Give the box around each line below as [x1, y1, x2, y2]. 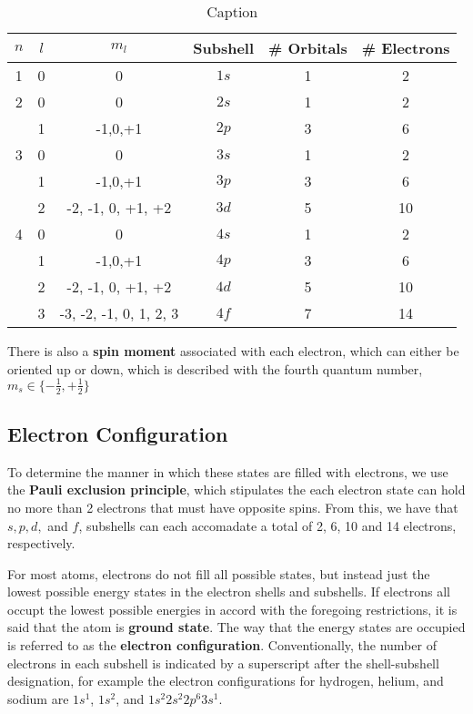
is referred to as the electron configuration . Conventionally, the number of [7, 636, 437, 655]
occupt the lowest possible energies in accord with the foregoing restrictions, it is [7, 599, 458, 618]
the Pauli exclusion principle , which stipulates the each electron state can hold [7, 480, 466, 499]
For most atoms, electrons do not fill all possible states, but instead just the [7, 564, 430, 583]
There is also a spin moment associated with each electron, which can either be [7, 342, 459, 360]
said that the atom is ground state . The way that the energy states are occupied [7, 617, 466, 637]
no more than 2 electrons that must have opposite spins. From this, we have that [7, 497, 458, 516]
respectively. [7, 534, 75, 553]
